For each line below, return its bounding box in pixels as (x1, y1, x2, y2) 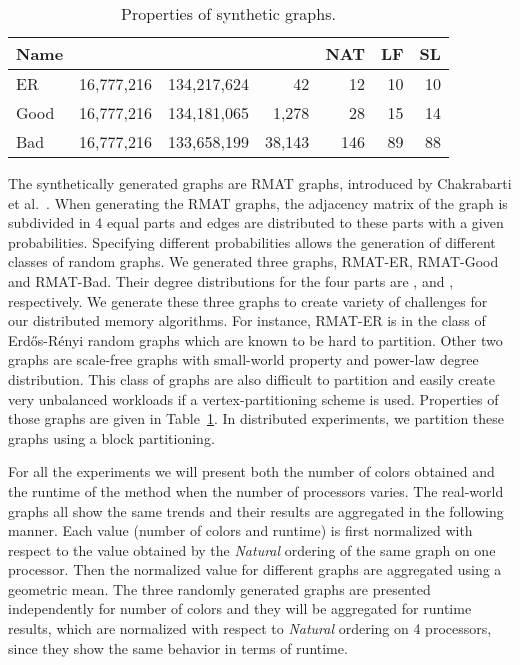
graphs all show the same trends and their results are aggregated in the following (8, 500, 504, 521)
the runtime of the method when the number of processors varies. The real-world (8, 480, 504, 501)
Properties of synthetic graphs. (121, 2, 336, 25)
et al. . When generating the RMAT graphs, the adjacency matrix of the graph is (8, 192, 508, 213)
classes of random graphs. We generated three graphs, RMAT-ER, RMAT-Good (8, 251, 499, 272)
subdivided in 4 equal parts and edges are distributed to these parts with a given (8, 212, 504, 233)
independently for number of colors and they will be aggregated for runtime (8, 598, 472, 619)
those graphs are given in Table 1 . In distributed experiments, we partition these (8, 408, 505, 429)
